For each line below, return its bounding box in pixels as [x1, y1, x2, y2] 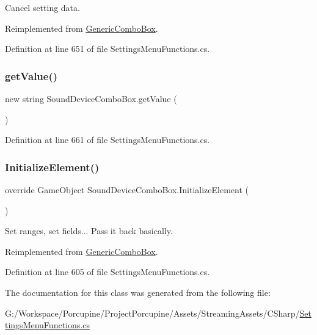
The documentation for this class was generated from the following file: [5, 285, 271, 298]
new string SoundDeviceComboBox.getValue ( [5, 92, 177, 105]
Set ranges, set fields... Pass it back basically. [5, 224, 173, 237]
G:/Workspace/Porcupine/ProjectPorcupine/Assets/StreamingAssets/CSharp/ [5, 306, 300, 319]
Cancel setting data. [5, 1, 80, 13]
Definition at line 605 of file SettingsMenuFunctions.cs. [5, 265, 210, 278]
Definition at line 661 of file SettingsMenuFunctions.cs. [5, 133, 210, 146]
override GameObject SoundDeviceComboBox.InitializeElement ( [5, 183, 249, 196]
